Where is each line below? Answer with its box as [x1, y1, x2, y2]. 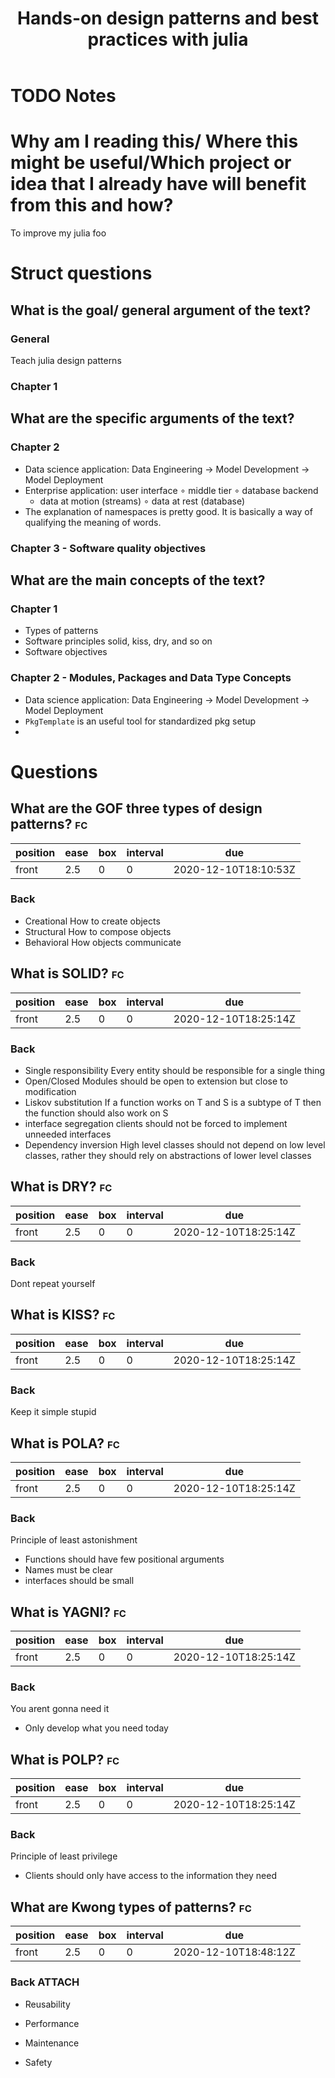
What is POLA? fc [10, 1435, 120, 1452]
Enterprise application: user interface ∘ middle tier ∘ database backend [24, 484, 319, 496]
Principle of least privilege [10, 1850, 118, 1862]
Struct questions [10, 262, 153, 285]
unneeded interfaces [24, 1128, 112, 1140]
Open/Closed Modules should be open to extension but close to [24, 1075, 288, 1087]
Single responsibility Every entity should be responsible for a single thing [24, 1064, 326, 1076]
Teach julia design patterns [10, 355, 122, 366]
